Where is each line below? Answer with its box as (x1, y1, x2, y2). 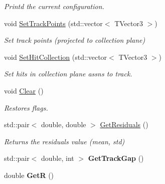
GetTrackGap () (88, 153, 144, 163)
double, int (41, 153, 74, 163)
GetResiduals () (100, 119, 148, 130)
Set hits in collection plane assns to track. (4, 68, 132, 79)
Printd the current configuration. (4, 1, 104, 11)
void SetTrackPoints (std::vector (4, 18, 103, 28)
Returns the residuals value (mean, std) (4, 136, 125, 146)
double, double (41, 119, 86, 130)
